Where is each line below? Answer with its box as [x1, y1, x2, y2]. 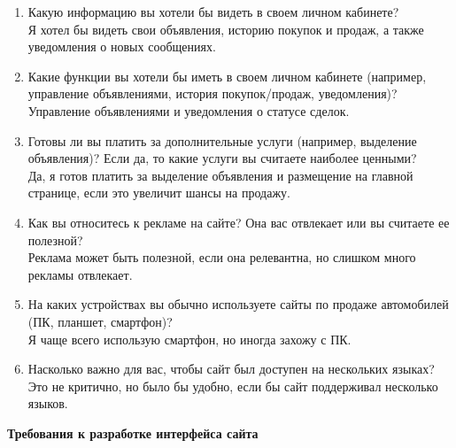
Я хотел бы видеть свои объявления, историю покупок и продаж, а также [27, 19, 424, 38]
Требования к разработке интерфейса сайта [7, 423, 259, 442]
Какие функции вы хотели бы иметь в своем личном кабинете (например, [27, 66, 427, 85]
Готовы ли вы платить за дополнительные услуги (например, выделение [27, 131, 417, 150]
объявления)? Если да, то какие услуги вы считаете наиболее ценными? [27, 149, 417, 167]
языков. [27, 394, 68, 413]
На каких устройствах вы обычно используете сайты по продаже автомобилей [27, 295, 449, 313]
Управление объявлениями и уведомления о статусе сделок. [27, 101, 350, 120]
